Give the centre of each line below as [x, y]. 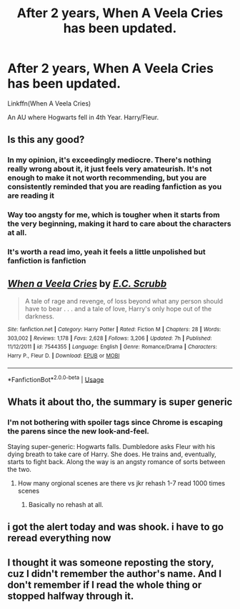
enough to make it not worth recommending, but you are [107, 178]
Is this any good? [46, 140]
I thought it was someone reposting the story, [111, 562]
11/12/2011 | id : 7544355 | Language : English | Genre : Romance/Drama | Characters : [112, 347]
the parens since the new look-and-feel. [79, 431]
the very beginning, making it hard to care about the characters [119, 224]
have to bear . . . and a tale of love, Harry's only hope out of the [118, 308]
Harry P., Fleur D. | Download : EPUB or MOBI [64, 356]
